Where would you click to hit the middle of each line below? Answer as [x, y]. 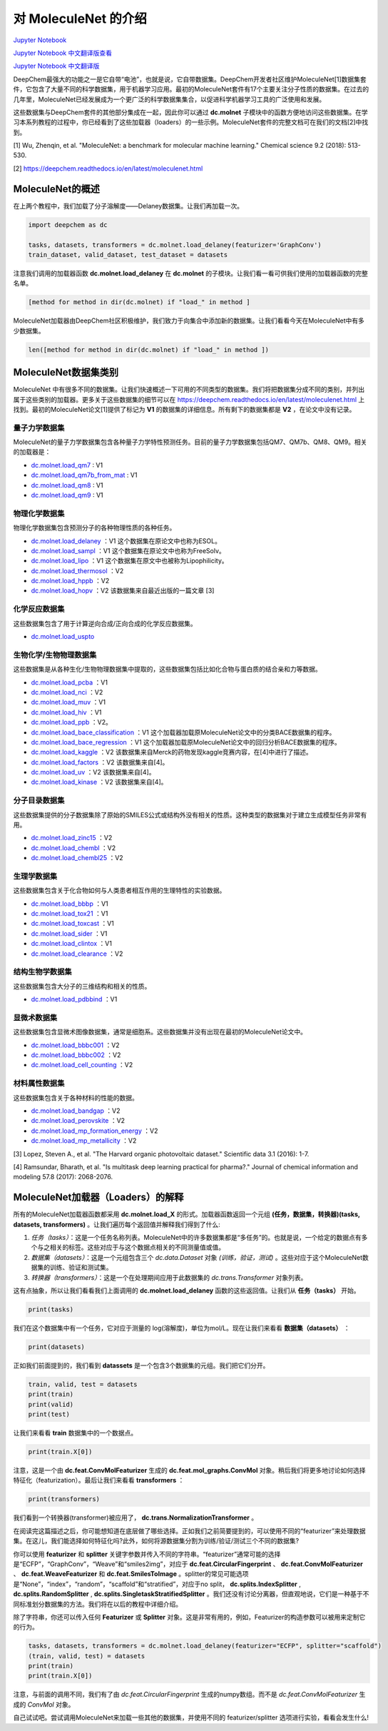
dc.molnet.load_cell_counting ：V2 [82, 1065]
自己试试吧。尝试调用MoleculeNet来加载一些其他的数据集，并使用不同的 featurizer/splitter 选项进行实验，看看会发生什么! [191, 1717]
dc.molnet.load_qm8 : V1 [67, 485]
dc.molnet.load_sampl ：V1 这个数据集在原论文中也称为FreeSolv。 [128, 550]
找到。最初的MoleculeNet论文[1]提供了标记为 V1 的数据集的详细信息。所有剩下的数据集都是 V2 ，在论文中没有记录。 [184, 409]
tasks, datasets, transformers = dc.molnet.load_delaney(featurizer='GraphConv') [175, 245]
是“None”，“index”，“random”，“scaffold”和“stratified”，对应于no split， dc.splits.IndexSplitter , [157, 1584]
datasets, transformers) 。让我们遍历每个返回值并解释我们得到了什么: [117, 1224]
